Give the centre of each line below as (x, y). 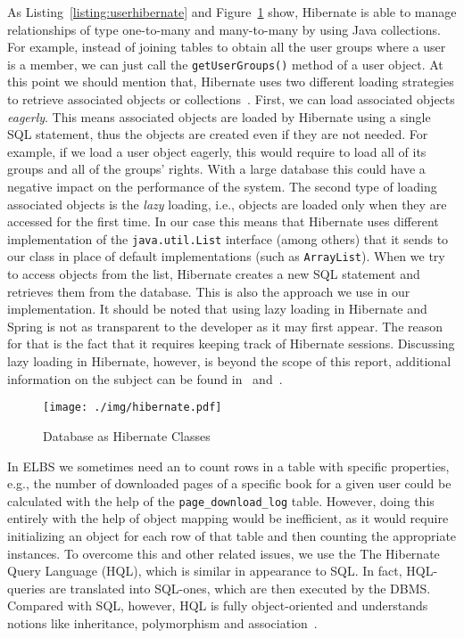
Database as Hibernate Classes (127, 435)
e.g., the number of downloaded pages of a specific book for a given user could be (229, 483)
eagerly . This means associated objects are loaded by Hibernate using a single (219, 116)
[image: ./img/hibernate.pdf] (133, 408)
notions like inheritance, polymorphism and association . (162, 622)
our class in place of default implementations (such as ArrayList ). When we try (226, 256)
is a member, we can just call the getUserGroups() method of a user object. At (225, 64)
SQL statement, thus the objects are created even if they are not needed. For (218, 134)
